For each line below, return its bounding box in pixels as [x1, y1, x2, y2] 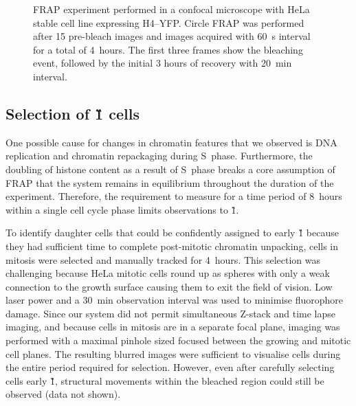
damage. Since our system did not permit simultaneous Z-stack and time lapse [5, 306, 336, 320]
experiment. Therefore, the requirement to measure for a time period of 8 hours [5, 189, 342, 203]
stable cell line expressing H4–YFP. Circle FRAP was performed [33, 15, 304, 30]
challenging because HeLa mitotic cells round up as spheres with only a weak [5, 266, 330, 280]
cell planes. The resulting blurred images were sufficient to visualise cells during [5, 346, 341, 361]
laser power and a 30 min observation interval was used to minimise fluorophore [5, 293, 343, 307]
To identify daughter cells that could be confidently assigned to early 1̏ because [5, 225, 339, 240]
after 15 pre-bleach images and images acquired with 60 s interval [33, 29, 311, 43]
